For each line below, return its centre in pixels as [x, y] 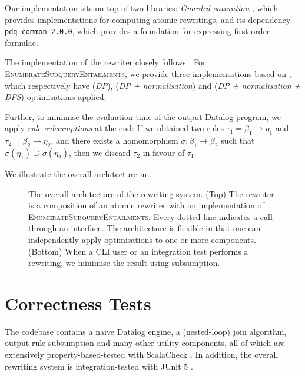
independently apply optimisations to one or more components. [142, 239]
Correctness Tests [78, 303]
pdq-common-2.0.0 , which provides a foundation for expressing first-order [137, 31]
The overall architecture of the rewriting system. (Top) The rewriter [151, 193]
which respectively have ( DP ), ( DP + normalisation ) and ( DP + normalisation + [153, 85]
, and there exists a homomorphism [115, 140]
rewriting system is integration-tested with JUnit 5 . [99, 366]
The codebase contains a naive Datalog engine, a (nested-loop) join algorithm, [146, 331]
